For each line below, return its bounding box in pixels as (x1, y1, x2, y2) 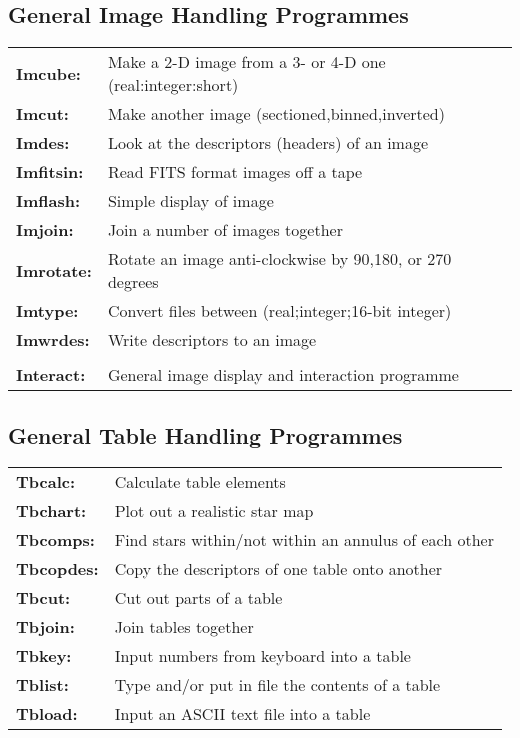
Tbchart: (16, 499, 87, 523)
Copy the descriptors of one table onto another (114, 557, 443, 581)
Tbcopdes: (16, 557, 99, 581)
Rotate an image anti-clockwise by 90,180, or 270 (107, 247, 452, 271)
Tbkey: (16, 644, 72, 668)
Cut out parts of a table (114, 586, 283, 610)
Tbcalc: (16, 470, 76, 494)
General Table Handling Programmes (8, 419, 403, 450)
